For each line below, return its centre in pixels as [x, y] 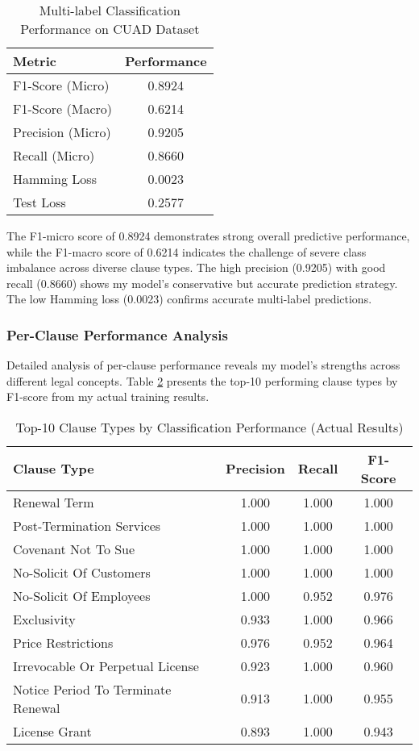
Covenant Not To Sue [74, 549]
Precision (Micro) [62, 132]
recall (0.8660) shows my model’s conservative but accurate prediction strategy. [202, 283]
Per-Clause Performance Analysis [117, 334]
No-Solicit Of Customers [82, 572]
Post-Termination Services [87, 525]
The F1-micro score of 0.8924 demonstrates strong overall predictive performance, [208, 236]
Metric [35, 61]
